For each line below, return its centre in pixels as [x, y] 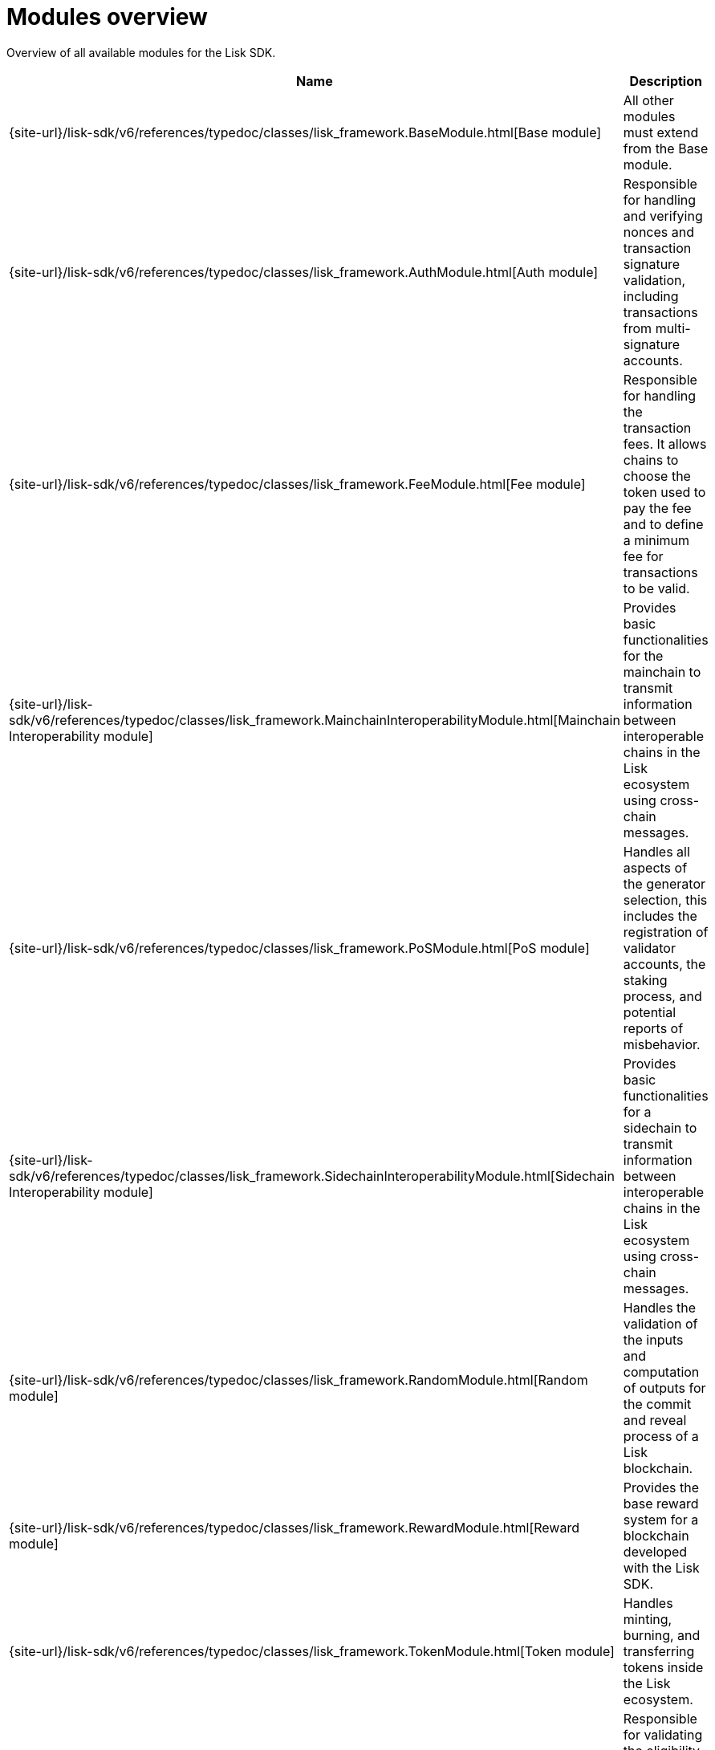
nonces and [658, 232]
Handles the [660, 1307]
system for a [661, 1519]
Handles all [656, 851]
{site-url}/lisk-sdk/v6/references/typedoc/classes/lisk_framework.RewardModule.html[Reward [294, 1527]
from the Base [666, 148]
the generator [664, 883]
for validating [663, 1734]
